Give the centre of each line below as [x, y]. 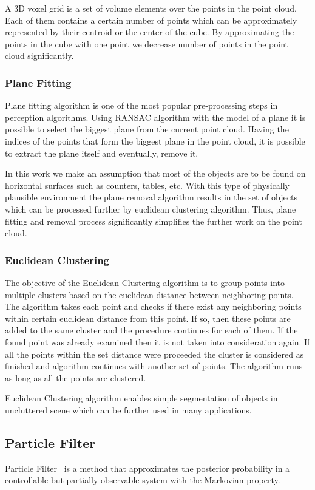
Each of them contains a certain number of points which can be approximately [151, 20]
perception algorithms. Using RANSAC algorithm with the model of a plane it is [155, 117]
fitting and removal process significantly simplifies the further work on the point [154, 221]
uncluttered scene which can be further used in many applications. [128, 410]
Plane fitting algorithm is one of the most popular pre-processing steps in [141, 105]
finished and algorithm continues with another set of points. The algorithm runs [154, 366]
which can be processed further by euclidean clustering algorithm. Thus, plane [151, 209]
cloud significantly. [39, 56]
